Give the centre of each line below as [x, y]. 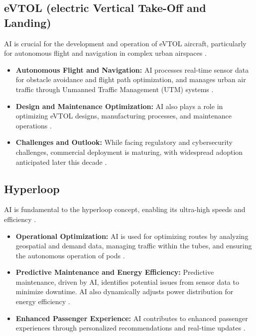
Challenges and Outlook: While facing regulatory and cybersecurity [124, 142]
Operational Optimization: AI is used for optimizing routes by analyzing [132, 236]
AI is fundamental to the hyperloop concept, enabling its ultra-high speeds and [125, 209]
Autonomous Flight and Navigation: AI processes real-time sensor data [132, 69]
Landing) [28, 22]
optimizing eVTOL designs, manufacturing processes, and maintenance [124, 116]
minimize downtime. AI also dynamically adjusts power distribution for [125, 291]
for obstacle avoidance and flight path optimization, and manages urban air [131, 79]
